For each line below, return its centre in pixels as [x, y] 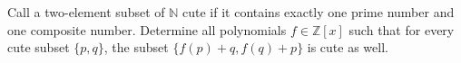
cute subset [39, 47]
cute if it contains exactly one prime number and [319, 12]
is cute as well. [348, 47]
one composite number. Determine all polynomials [147, 29]
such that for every [402, 29]
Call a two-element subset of [86, 12]
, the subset [136, 47]
